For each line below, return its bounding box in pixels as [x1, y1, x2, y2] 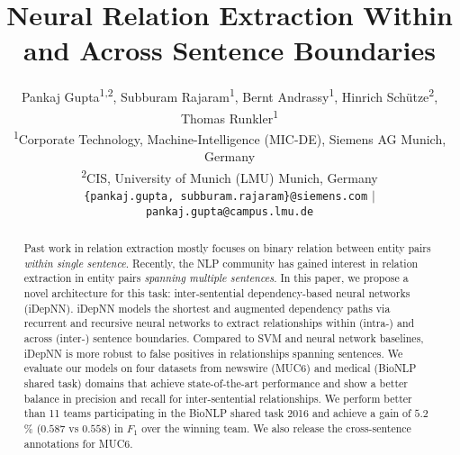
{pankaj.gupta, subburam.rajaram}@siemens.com [84, 189, 368, 203]
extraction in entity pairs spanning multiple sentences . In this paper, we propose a [23, 270, 409, 286]
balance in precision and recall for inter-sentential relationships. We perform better [23, 390, 412, 405]
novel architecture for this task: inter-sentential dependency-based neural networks [23, 285, 410, 300]
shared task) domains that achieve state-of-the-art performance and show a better [23, 375, 409, 390]
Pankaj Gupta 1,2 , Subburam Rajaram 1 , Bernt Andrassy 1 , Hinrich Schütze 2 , [21, 85, 438, 105]
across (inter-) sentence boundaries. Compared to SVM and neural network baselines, [23, 330, 424, 345]
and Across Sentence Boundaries [23, 32, 437, 68]
